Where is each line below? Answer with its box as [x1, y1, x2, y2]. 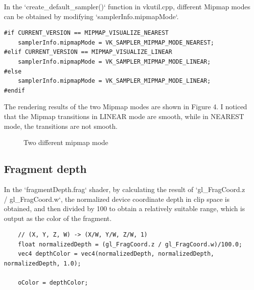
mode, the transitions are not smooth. [4, 121, 118, 131]
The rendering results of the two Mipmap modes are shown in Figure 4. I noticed [4, 101, 247, 112]
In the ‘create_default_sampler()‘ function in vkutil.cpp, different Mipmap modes [4, 1, 251, 11]
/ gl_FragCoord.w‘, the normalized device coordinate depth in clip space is [4, 193, 230, 204]
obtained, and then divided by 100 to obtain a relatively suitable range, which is [4, 203, 245, 214]
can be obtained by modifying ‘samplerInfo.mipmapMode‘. [4, 11, 179, 21]
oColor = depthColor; [18, 279, 88, 287]
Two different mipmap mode [23, 137, 109, 147]
